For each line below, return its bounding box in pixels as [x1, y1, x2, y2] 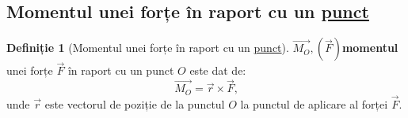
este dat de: [189, 62, 246, 79]
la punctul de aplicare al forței [240, 95, 388, 112]
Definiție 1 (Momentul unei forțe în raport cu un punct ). [6, 39, 289, 56]
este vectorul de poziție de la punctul [44, 95, 225, 112]
